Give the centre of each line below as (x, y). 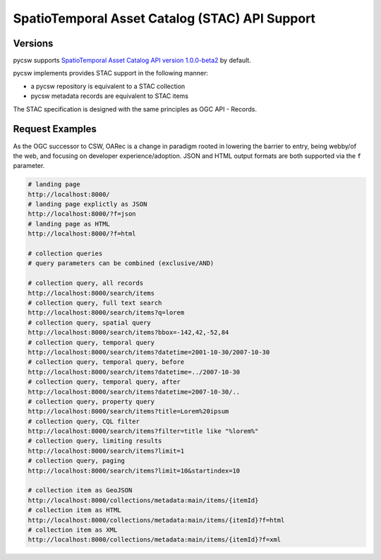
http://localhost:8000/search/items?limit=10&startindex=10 (134, 470)
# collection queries (65, 254)
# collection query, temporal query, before (106, 362)
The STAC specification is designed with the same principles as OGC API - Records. (135, 109)
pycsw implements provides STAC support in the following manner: (110, 73)
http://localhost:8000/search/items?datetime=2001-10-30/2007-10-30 (149, 352)
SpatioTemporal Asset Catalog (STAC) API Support (164, 18)
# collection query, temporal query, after (104, 382)
